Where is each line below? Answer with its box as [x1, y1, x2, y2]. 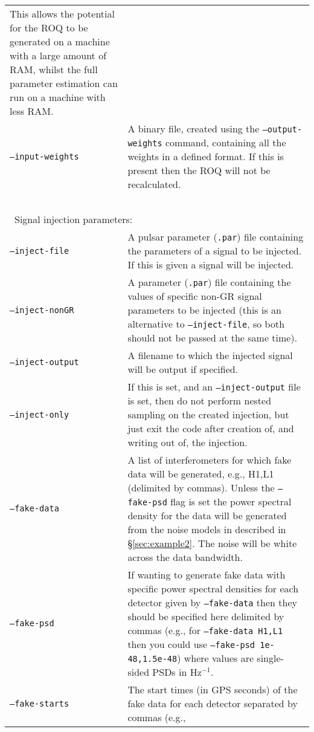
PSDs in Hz [152, 665, 202, 679]
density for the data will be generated [127, 508, 287, 522]
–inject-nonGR [10, 305, 74, 315]
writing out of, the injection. [127, 435, 248, 449]
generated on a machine [10, 34, 110, 48]
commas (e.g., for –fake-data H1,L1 [127, 623, 283, 637]
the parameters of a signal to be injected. [127, 244, 302, 257]
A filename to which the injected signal [127, 348, 293, 362]
